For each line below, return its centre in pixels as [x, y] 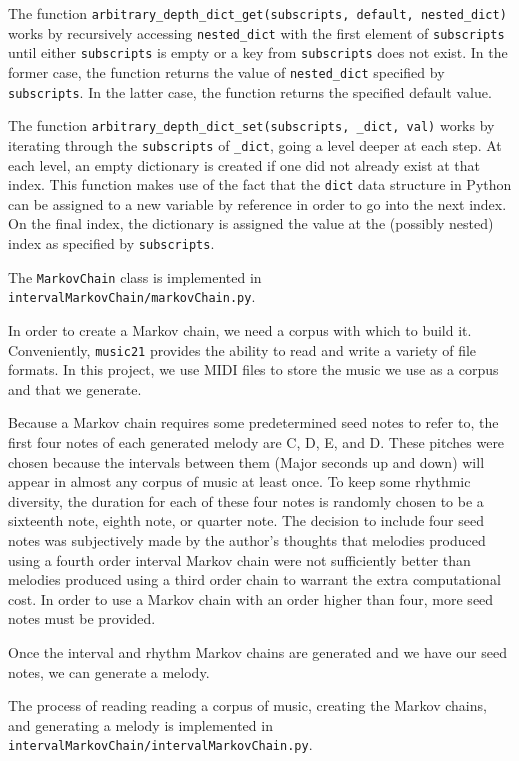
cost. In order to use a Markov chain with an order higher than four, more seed [251, 598]
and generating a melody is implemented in [140, 724]
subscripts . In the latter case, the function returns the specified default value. [250, 91]
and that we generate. [75, 388]
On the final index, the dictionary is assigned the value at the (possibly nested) [251, 223]
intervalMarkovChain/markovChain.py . [132, 296]
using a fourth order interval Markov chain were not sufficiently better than [239, 559]
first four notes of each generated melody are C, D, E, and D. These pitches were [256, 442]
